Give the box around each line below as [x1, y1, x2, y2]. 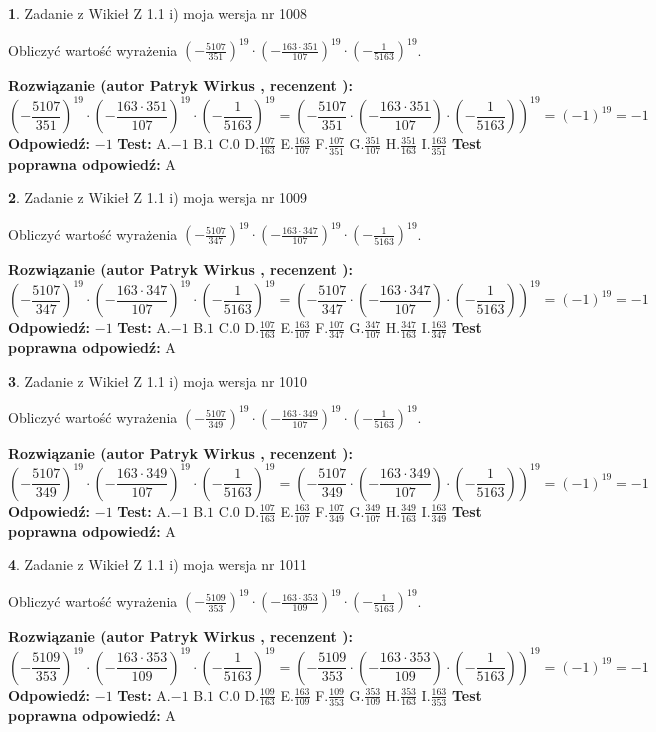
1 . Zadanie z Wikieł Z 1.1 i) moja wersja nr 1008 [8, 3, 308, 23]
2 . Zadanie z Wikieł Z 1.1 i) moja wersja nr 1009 [8, 187, 308, 208]
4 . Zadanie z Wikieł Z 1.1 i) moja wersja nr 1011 [8, 554, 308, 575]
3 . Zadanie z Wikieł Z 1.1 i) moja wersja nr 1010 [8, 370, 308, 391]
